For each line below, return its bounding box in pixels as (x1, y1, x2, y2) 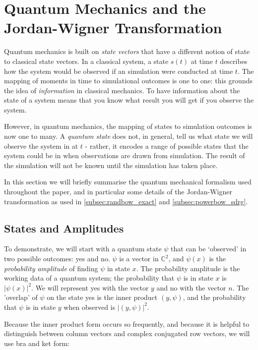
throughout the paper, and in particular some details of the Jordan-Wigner (4, 186, 232, 197)
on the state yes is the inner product (47, 292, 158, 302)
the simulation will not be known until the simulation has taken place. (4, 160, 218, 170)
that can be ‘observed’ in (171, 243, 247, 254)
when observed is (64, 301, 115, 312)
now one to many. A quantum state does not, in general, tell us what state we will (4, 131, 253, 141)
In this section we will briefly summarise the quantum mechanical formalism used (4, 176, 252, 187)
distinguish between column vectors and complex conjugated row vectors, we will (4, 328, 250, 339)
